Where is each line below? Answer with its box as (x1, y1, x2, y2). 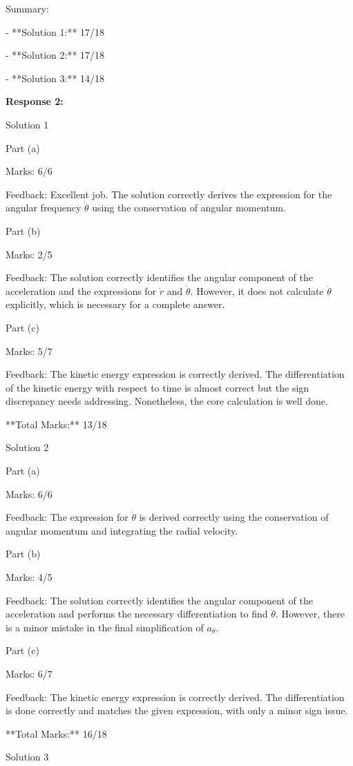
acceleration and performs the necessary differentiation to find (6, 606, 268, 621)
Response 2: (6, 94, 64, 108)
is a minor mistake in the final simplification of (6, 620, 204, 634)
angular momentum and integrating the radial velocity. (6, 523, 238, 537)
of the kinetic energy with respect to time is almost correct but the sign (6, 380, 309, 394)
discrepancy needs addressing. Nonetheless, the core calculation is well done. (6, 394, 328, 408)
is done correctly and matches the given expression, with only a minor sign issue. (6, 703, 348, 718)
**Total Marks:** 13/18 (6, 416, 107, 431)
